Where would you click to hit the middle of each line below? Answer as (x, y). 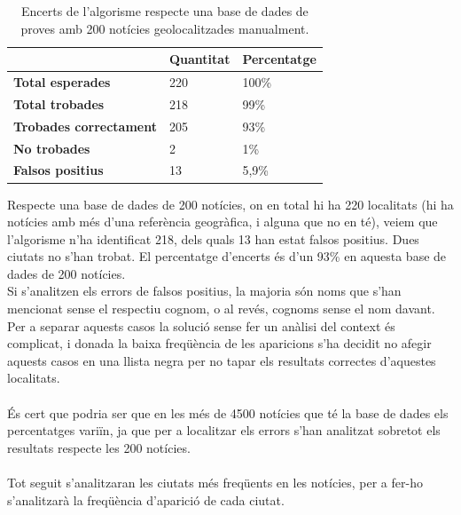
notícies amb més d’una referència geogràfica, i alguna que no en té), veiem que (223, 222)
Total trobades (59, 103)
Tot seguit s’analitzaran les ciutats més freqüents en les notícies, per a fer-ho (215, 482)
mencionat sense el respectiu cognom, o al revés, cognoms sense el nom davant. (221, 309)
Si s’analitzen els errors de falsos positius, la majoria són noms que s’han (204, 291)
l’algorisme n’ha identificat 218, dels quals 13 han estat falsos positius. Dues (213, 238)
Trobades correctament (85, 126)
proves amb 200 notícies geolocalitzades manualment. (165, 28)
